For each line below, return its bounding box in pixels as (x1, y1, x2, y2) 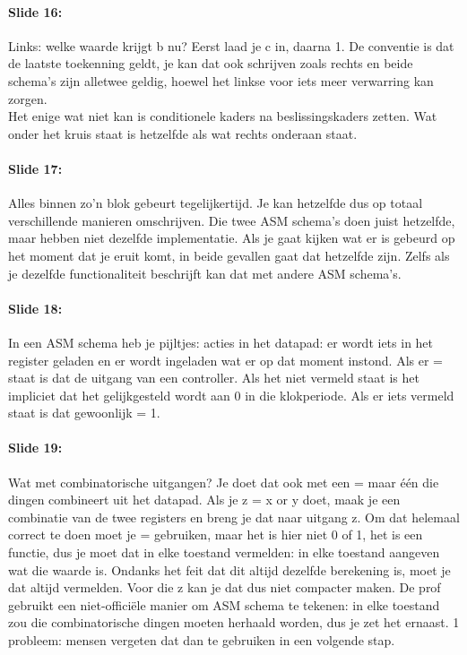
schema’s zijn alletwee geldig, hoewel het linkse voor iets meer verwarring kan (8, 71, 434, 90)
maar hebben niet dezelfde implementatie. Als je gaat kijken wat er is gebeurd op (8, 228, 455, 247)
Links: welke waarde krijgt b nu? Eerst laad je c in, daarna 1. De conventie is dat (8, 36, 454, 55)
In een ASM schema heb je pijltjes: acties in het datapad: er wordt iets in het (8, 332, 434, 351)
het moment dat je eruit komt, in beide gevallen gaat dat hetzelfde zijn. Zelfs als (8, 246, 450, 264)
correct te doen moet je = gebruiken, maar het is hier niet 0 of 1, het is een (8, 525, 423, 544)
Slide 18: (8, 298, 63, 317)
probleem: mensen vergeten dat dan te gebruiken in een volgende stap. (8, 631, 395, 650)
